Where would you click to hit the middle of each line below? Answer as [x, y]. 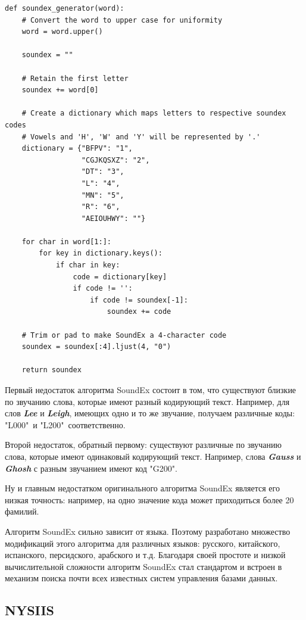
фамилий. [22, 511]
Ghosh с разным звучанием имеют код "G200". [91, 468]
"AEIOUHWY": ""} [113, 218]
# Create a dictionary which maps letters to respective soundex [154, 113]
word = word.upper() [62, 32]
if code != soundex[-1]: [139, 300]
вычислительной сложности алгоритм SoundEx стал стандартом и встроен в [143, 566]
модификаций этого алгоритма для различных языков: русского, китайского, [143, 543]
